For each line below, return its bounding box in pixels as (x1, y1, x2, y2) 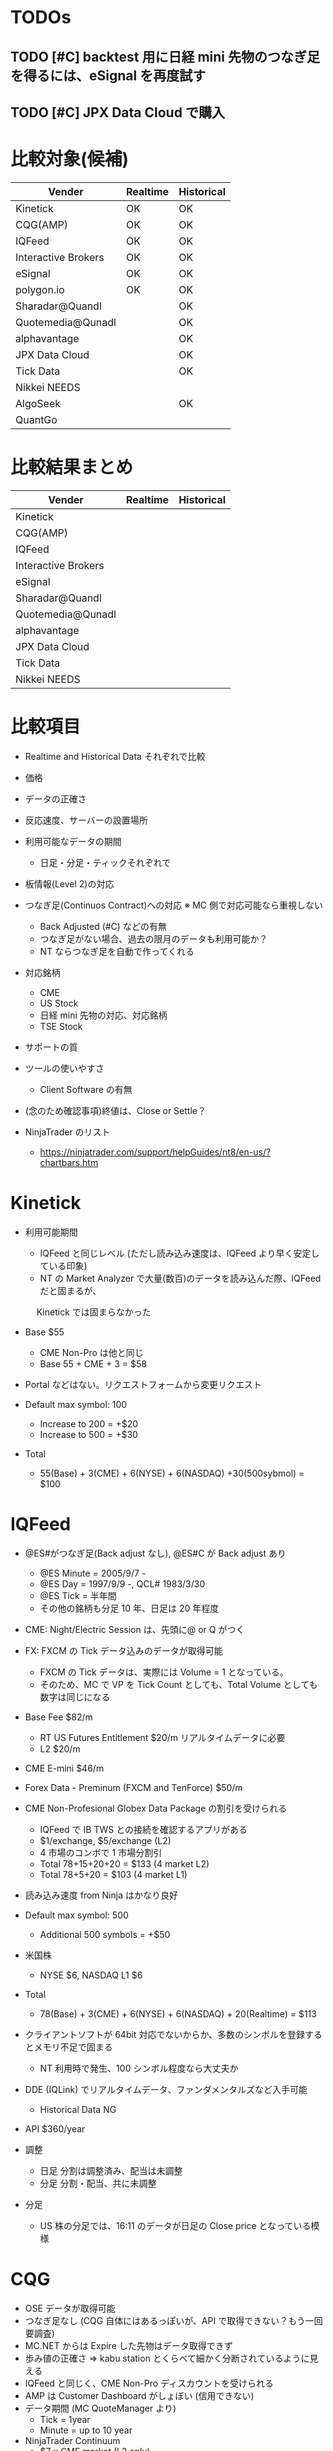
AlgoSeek (15, 396, 62, 410)
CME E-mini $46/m (24, 1762, 105, 1774)
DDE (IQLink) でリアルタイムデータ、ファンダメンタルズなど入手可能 (24, 2083, 308, 2095)
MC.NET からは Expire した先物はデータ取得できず (24, 2339, 233, 2351)
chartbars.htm (39, 1156, 99, 1168)
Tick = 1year (39, 2413, 91, 2425)
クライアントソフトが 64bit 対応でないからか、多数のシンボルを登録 (24, 2028, 306, 2040)
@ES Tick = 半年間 (39, 1589, 117, 1601)
